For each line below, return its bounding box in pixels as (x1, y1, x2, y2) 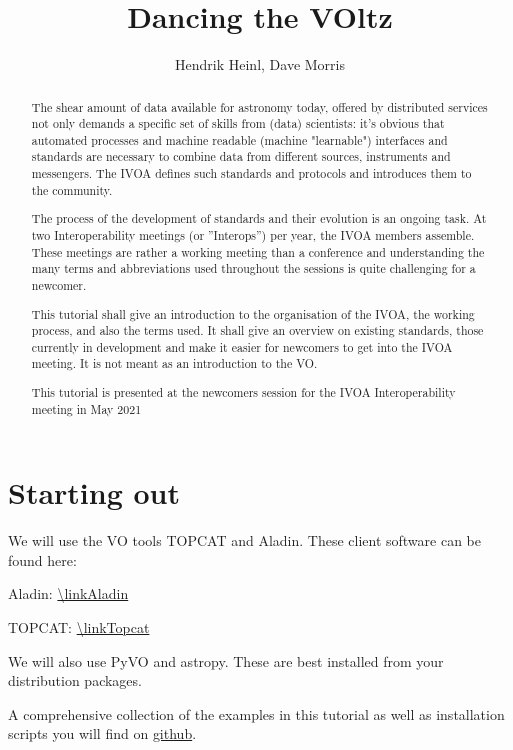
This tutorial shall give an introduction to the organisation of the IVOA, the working (31, 305, 475, 322)
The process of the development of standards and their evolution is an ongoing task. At (31, 210, 487, 227)
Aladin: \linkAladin (8, 583, 129, 604)
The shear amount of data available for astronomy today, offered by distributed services (31, 98, 488, 115)
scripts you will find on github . (8, 723, 197, 744)
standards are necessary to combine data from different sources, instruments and (31, 148, 451, 165)
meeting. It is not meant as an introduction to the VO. (31, 355, 318, 372)
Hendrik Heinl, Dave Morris (175, 54, 345, 75)
